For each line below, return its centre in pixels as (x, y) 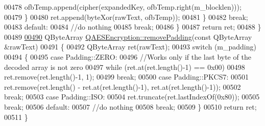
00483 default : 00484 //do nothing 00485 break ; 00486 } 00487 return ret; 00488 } (133, 27)
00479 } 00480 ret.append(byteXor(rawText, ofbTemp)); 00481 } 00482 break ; (126, 17)
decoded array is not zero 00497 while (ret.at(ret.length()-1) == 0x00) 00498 (125, 67)
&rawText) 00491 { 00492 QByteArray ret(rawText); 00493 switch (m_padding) (130, 47)
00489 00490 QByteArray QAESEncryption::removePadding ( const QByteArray (128, 36)
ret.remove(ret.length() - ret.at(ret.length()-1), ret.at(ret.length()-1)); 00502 (123, 86)
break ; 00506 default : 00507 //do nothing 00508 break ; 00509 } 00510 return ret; (130, 106)
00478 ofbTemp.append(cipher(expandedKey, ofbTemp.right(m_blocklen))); (123, 7)
